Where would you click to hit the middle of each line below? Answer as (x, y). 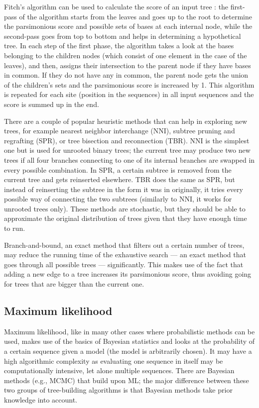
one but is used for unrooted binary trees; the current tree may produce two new (127, 150)
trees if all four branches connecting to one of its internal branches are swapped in (129, 159)
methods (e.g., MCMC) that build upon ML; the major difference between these (127, 380)
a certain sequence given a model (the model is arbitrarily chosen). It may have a (128, 351)
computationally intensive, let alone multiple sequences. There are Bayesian (119, 370)
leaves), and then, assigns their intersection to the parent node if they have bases (128, 65)
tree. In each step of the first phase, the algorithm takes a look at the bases (119, 46)
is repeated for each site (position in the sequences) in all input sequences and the (129, 94)
